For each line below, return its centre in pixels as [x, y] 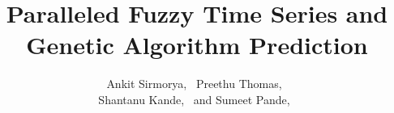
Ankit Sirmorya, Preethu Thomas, [194, 84]
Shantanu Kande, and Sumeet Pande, [194, 99]
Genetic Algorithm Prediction [197, 45]
